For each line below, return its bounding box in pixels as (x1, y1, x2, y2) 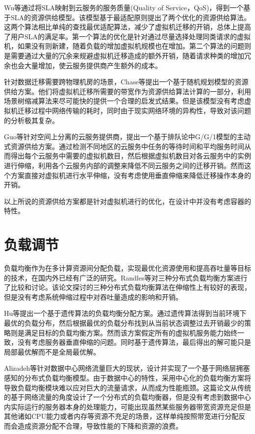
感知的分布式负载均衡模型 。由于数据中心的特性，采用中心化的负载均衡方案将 (4, 372, 251, 383)
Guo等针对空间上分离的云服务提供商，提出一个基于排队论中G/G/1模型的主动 (4, 131, 251, 142)
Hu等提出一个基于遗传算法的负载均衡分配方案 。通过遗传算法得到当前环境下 (4, 308, 247, 318)
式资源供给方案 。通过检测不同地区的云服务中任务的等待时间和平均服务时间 (4, 141, 244, 151)
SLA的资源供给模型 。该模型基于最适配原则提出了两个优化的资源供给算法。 (10, 12, 251, 22)
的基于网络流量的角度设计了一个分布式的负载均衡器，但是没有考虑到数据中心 (4, 392, 251, 402)
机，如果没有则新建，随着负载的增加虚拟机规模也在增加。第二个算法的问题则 (4, 41, 251, 51)
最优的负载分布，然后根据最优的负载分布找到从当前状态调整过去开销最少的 (4, 317, 244, 328)
